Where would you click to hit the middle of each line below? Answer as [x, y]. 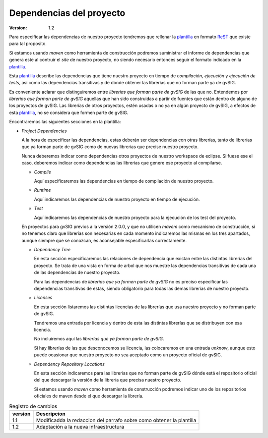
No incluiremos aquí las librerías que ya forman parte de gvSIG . [99, 339]
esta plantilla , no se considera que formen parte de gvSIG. [69, 112]
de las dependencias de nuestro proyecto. [77, 273]
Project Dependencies [44, 131]
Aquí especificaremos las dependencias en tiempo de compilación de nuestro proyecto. [124, 181]
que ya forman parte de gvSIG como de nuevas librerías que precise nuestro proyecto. [110, 147]
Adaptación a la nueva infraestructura [80, 427]
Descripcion [51, 414]
